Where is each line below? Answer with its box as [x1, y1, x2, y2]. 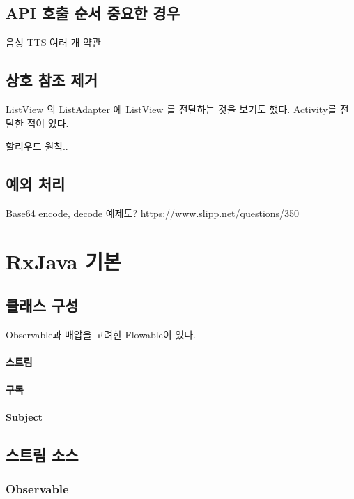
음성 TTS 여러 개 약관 [6, 35, 101, 50]
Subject [6, 409, 43, 424]
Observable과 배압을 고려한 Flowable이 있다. [6, 327, 196, 342]
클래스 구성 [6, 295, 79, 316]
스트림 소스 [6, 443, 79, 465]
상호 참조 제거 [6, 69, 98, 91]
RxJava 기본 [6, 246, 121, 275]
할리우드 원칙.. [6, 139, 68, 154]
